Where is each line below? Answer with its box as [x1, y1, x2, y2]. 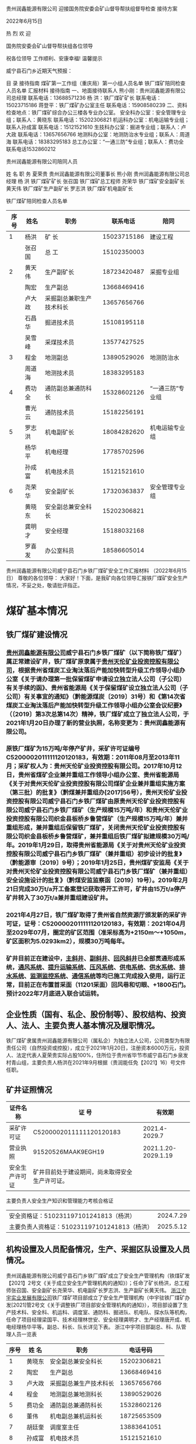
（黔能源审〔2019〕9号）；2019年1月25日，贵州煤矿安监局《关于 [6, 859, 189, 867]
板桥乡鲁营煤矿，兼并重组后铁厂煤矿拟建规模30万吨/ [41, 833, 190, 841]
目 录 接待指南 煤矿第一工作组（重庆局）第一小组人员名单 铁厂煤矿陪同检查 [6, 80, 185, 87]
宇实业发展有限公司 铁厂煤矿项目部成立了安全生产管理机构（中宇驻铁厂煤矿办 [6, 1294, 190, 1301]
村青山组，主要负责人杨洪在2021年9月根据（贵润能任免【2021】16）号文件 [6, 1059, 186, 1066]
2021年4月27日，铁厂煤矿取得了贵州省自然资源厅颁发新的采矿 [6, 911, 181, 919]
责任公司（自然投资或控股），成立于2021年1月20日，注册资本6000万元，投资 [6, 1044, 190, 1051]
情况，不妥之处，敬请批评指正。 [6, 582, 83, 589]
